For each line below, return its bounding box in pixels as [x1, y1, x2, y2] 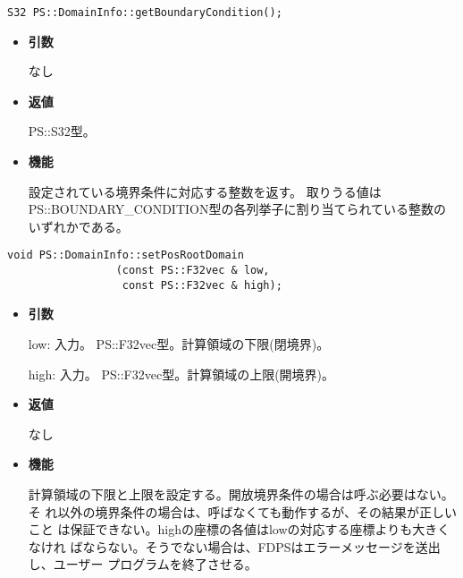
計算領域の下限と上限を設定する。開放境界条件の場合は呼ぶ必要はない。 [28, 484, 454, 503]
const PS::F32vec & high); [122, 278, 282, 292]
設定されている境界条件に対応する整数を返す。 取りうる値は [28, 182, 382, 200]
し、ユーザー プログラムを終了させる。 [28, 555, 257, 574]
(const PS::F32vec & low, [115, 264, 270, 277]
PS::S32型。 [28, 122, 96, 140]
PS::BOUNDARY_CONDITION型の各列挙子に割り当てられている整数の [28, 200, 447, 218]
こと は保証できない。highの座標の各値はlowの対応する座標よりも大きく [28, 520, 450, 539]
